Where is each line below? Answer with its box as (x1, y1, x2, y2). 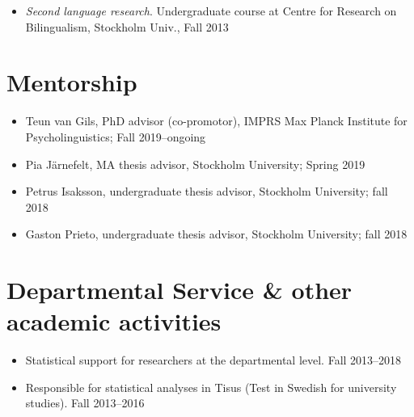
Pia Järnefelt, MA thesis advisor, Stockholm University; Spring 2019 (25, 155, 365, 172)
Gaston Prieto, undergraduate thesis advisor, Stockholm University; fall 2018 (25, 225, 408, 242)
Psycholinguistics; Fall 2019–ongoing (25, 128, 206, 145)
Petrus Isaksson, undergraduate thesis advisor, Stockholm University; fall (25, 183, 388, 200)
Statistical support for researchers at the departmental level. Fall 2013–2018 (25, 352, 402, 369)
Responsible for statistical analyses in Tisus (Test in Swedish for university (25, 378, 397, 395)
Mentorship (6, 65, 137, 99)
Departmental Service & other (6, 273, 353, 306)
